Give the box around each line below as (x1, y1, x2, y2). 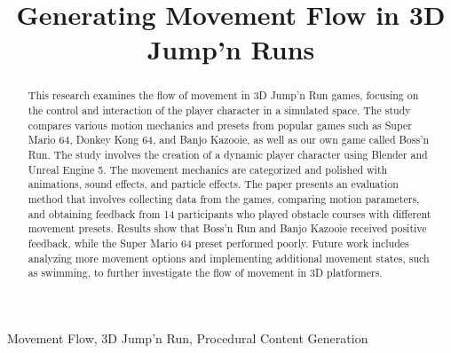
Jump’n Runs (146, 31, 315, 67)
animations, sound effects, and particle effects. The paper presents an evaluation (28, 176, 399, 192)
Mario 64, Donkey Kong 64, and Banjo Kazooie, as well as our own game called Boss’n (28, 132, 430, 147)
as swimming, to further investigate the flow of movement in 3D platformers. (28, 265, 383, 280)
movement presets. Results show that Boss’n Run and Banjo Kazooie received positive (28, 221, 427, 236)
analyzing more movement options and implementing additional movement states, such (28, 250, 430, 265)
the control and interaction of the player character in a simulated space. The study (28, 103, 411, 118)
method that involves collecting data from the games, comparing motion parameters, (28, 191, 420, 206)
